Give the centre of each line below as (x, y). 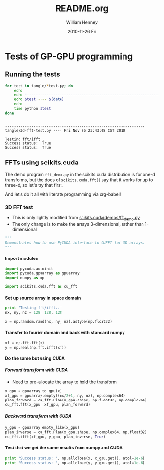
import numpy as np (25, 278)
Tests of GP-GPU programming (69, 56)
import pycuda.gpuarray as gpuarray (42, 273)
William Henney (82, 22)
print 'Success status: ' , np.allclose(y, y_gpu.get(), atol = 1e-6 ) (75, 463)
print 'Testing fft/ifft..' (34, 308)
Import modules (21, 258)
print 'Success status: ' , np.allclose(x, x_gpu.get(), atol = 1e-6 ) (75, 458)
